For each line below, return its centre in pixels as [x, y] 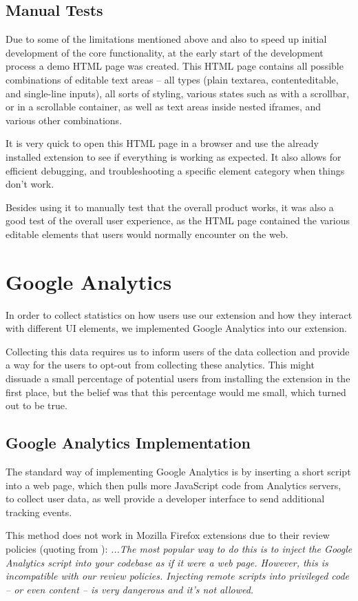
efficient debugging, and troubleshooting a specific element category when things [175, 170]
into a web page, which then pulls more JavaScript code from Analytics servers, [173, 485]
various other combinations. [64, 120]
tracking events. [39, 512]
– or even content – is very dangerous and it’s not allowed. [130, 589]
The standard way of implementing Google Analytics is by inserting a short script [178, 471]
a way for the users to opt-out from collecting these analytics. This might [160, 365]
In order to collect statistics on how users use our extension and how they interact [179, 314]
